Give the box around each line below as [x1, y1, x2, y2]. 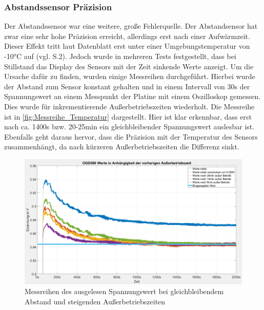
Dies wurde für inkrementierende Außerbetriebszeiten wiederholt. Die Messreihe [4, 101, 255, 111]
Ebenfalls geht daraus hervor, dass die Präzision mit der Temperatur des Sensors [4, 131, 258, 142]
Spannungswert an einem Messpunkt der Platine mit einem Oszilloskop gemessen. [4, 91, 261, 102]
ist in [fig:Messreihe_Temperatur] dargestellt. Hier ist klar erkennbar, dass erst [4, 111, 252, 122]
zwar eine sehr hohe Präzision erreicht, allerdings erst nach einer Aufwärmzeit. [4, 30, 250, 41]
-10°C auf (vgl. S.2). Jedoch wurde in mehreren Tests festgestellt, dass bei [4, 51, 236, 61]
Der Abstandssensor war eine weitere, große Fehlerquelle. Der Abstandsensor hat [4, 21, 258, 31]
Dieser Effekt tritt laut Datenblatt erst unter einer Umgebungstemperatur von [4, 41, 250, 51]
